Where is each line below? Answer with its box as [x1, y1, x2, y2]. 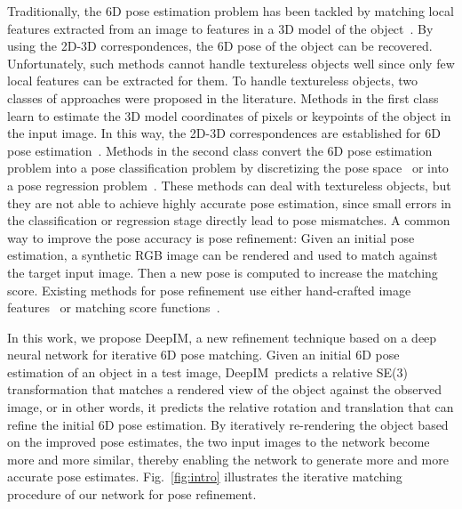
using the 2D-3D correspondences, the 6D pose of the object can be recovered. [7, 36, 433, 55]
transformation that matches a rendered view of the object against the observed [7, 380, 442, 399]
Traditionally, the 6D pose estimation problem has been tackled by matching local [7, 2, 454, 20]
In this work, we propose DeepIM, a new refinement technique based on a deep [7, 327, 437, 346]
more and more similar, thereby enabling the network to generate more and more [7, 449, 449, 468]
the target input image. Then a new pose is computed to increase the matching [7, 263, 438, 281]
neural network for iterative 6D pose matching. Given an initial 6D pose [7, 345, 400, 364]
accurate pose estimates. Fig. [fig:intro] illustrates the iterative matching [7, 467, 402, 486]
